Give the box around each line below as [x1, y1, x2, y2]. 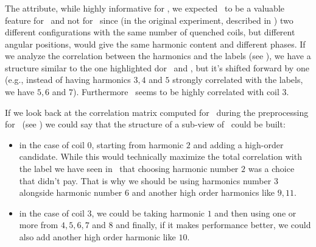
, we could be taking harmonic [91, 206, 205, 219]
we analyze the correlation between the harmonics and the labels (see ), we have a [5, 49, 311, 62]
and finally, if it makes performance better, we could [116, 218, 311, 231]
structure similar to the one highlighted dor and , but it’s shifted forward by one [5, 61, 309, 74]
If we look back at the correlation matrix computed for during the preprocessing [5, 106, 309, 118]
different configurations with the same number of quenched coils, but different [5, 26, 295, 38]
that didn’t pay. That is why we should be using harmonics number [19, 174, 272, 187]
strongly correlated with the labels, [172, 73, 303, 86]
